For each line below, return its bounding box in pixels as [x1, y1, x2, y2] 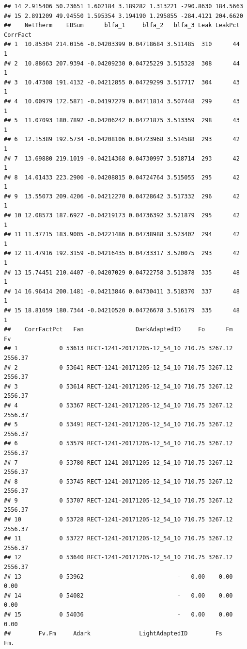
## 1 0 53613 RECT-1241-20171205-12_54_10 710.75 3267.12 [4, 345, 233, 352]
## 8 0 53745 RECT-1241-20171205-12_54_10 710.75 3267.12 [4, 478, 233, 485]
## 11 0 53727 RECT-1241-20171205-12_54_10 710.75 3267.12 [4, 535, 233, 542]
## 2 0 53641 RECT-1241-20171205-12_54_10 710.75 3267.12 [4, 364, 233, 371]
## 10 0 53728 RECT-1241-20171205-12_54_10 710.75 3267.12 [4, 516, 233, 523]
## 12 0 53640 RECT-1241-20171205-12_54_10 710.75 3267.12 [4, 554, 233, 561]
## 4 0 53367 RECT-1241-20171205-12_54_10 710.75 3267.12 [4, 402, 233, 409]
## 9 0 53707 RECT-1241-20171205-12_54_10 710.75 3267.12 [4, 497, 233, 504]
